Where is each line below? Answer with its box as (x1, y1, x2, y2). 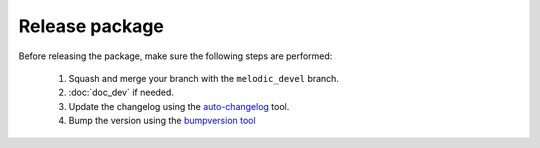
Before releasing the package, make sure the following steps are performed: (18, 50, 333, 62)
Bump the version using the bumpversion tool (68, 115, 256, 127)
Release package (18, 15, 165, 37)
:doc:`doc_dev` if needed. (68, 86, 175, 99)
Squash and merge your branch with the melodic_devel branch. (68, 72, 340, 84)
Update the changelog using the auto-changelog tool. (68, 100, 290, 112)
